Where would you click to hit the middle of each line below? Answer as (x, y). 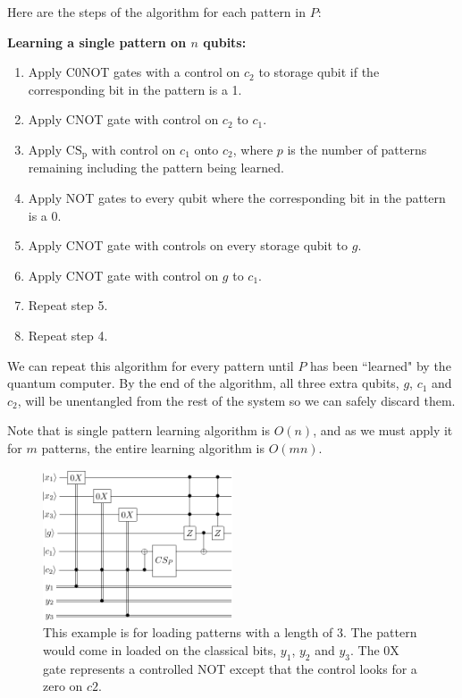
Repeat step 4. (68, 335)
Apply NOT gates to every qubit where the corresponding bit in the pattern (237, 198)
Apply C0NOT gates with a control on (134, 72)
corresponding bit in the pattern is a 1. (135, 89)
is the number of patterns (357, 149)
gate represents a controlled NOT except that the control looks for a (230, 668)
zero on (63, 686)
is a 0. (45, 215)
